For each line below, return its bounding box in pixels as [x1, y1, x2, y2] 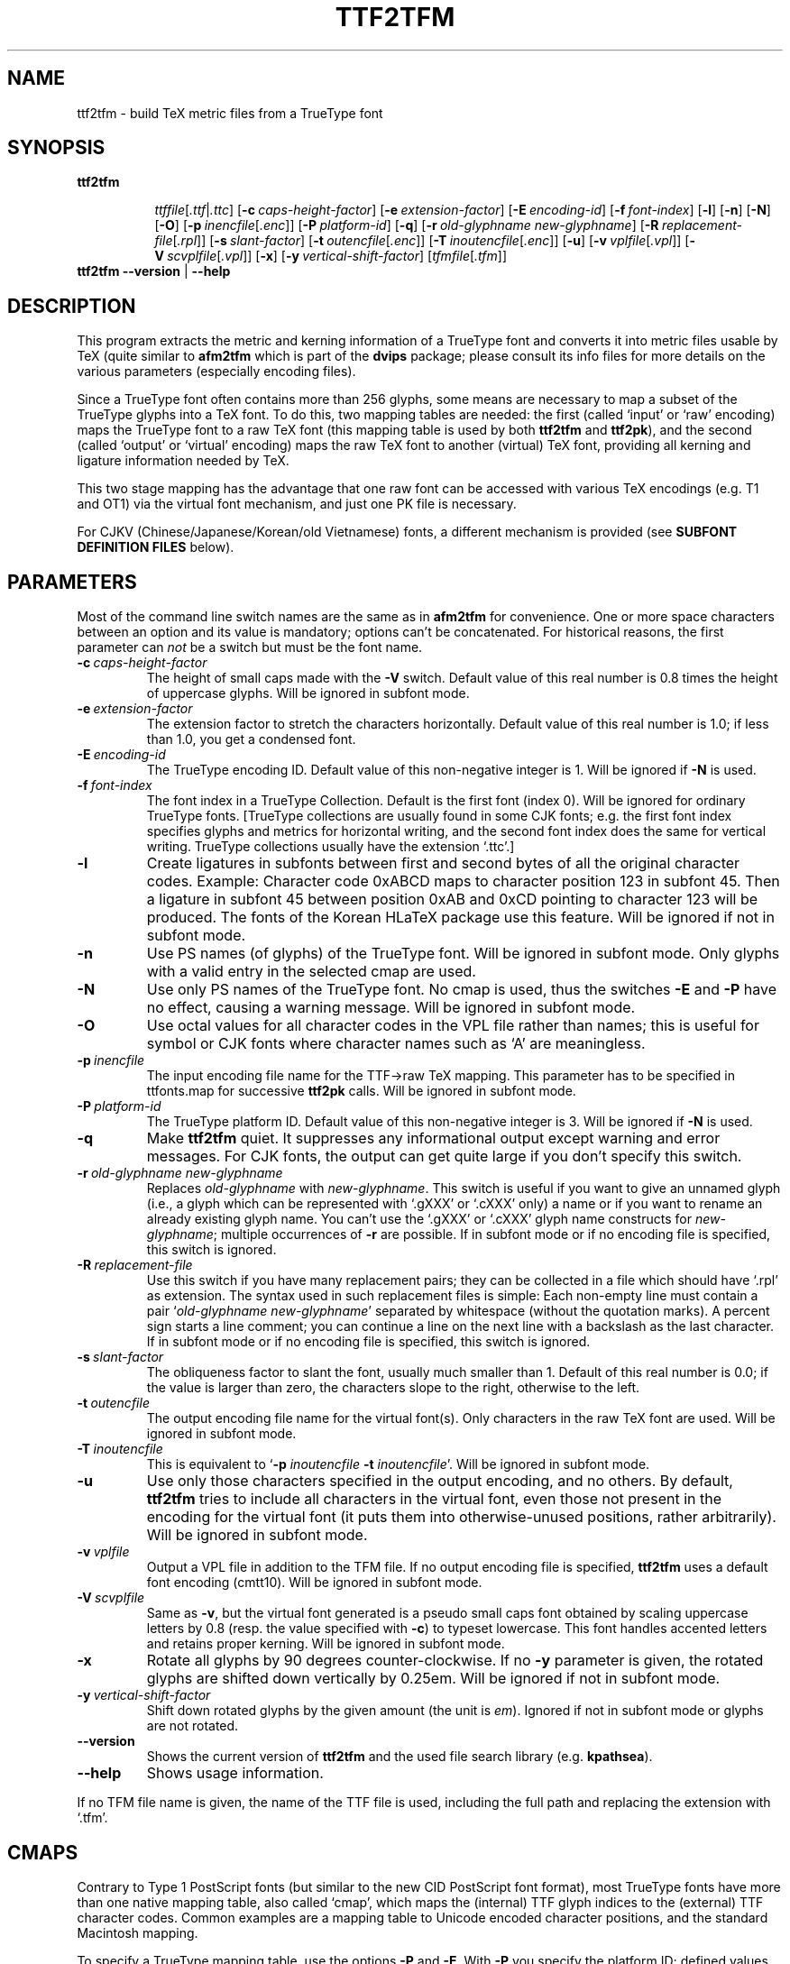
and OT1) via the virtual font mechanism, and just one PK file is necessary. [77, 496, 517, 512]
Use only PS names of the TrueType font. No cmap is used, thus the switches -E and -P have [146, 980, 777, 999]
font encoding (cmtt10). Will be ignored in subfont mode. [146, 1574, 482, 1591]
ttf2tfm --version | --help [77, 263, 231, 280]
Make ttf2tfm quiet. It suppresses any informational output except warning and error [146, 1129, 721, 1148]
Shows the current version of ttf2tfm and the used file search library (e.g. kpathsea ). [146, 1748, 653, 1765]
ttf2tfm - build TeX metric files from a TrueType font [77, 105, 383, 121]
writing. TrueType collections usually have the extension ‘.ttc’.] [146, 839, 515, 855]
